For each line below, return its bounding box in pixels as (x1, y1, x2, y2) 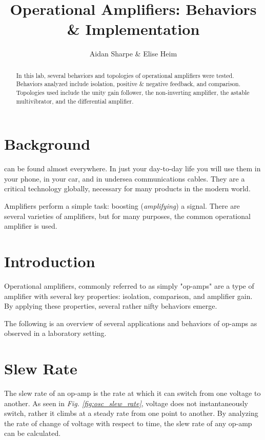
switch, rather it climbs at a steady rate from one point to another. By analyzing (4, 408, 258, 418)
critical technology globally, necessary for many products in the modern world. (4, 183, 251, 194)
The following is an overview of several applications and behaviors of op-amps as (4, 317, 257, 328)
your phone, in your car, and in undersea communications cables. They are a (4, 173, 245, 184)
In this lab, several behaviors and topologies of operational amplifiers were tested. (16, 71, 234, 79)
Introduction (4, 251, 95, 272)
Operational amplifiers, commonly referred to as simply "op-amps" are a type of (4, 280, 254, 291)
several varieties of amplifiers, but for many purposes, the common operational (4, 210, 251, 221)
